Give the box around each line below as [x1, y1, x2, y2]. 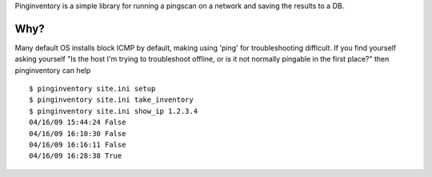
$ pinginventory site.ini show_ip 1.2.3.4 [29, 107, 198, 115]
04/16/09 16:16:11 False [29, 140, 126, 150]
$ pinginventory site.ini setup [29, 84, 156, 94]
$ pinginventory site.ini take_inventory [29, 95, 194, 104]
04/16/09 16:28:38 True [29, 151, 122, 160]
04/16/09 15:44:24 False [29, 118, 126, 127]
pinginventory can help [14, 65, 91, 75]
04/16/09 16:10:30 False [29, 129, 126, 138]
